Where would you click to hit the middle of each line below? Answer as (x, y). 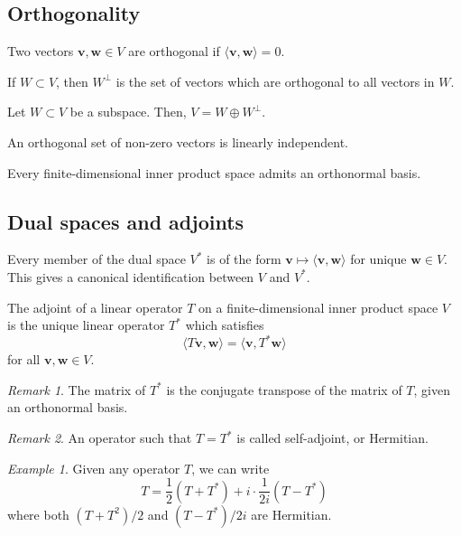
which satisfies (225, 325)
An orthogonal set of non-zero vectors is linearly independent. (178, 141)
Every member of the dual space (97, 259)
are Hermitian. (291, 514)
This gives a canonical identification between (131, 276)
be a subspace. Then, (128, 112)
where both (38, 514)
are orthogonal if (174, 51)
